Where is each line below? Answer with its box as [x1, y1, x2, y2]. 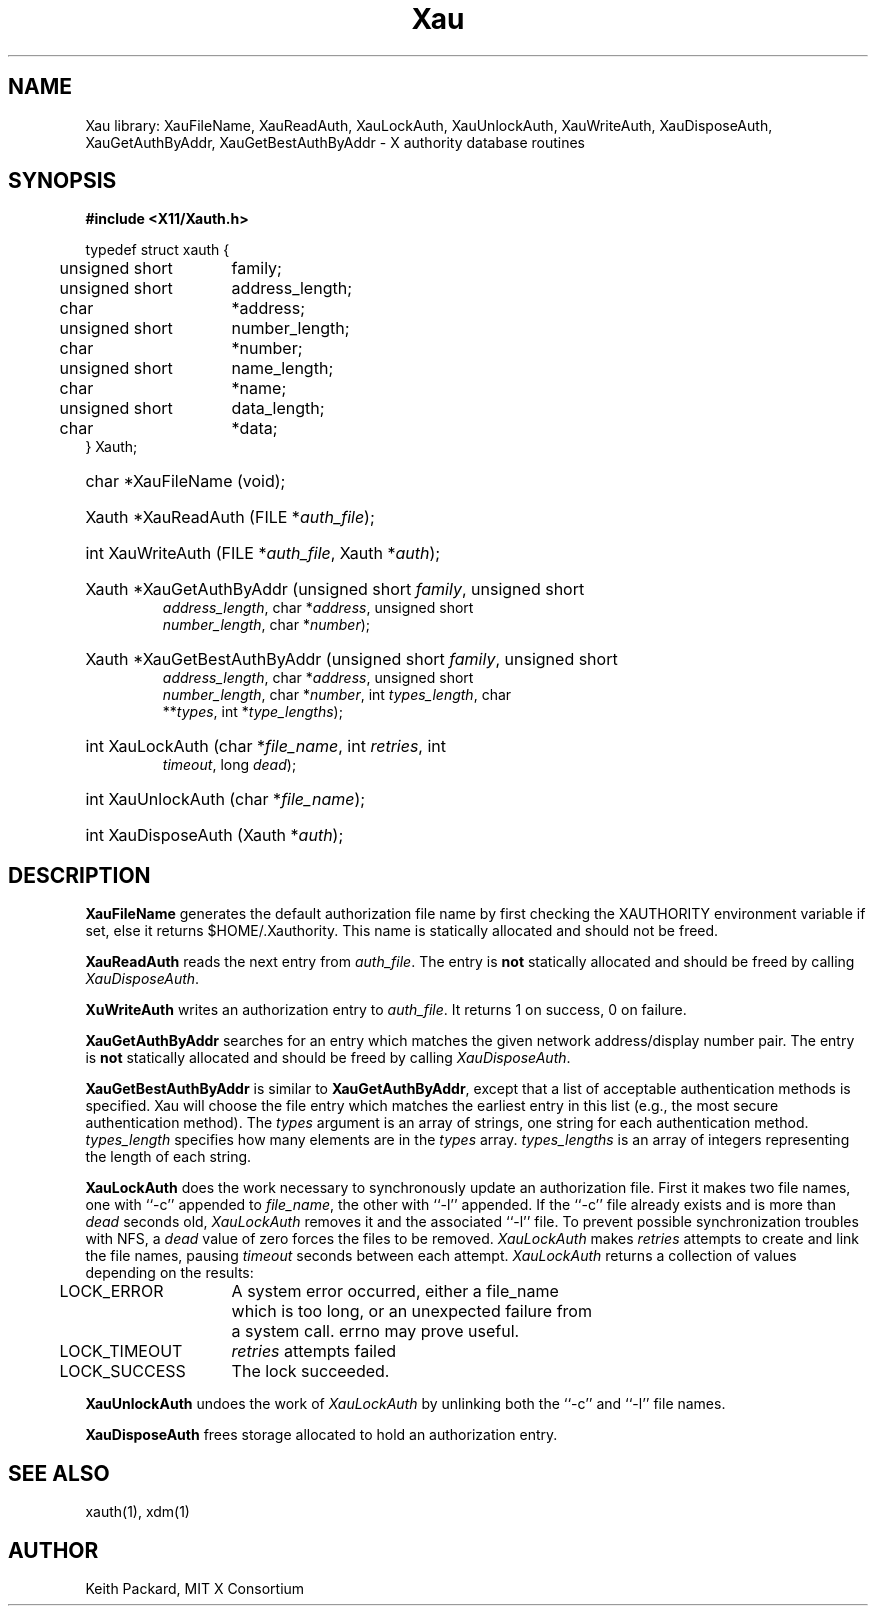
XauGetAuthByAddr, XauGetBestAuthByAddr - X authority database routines [85, 133, 586, 151]
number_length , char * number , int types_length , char [162, 686, 512, 704]
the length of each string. [85, 1148, 252, 1166]
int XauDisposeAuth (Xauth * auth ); [85, 825, 344, 846]
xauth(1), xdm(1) [85, 1503, 190, 1521]
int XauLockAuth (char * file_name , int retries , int [85, 736, 447, 757]
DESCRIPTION [8, 862, 151, 888]
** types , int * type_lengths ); [162, 703, 343, 721]
